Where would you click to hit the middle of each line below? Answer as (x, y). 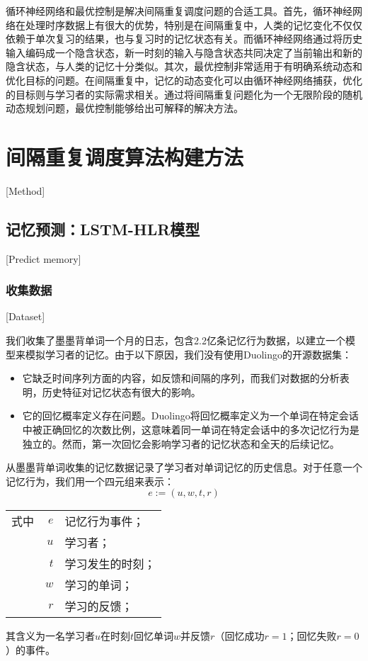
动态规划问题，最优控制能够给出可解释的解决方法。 (125, 108)
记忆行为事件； (104, 521)
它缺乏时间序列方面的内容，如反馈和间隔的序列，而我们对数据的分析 (181, 378)
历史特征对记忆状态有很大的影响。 (121, 391)
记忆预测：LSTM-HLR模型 (103, 228)
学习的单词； (99, 585)
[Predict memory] (44, 258)
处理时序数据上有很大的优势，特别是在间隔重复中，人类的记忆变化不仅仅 (194, 24)
